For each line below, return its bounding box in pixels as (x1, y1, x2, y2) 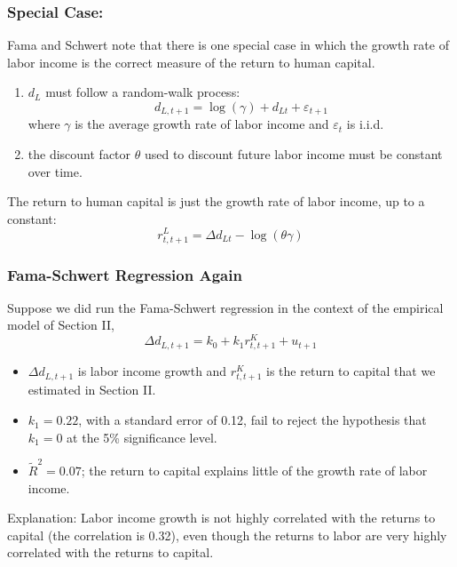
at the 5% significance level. (67, 427, 217, 446)
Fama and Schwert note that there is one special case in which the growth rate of (7, 36, 449, 54)
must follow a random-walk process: (45, 83, 240, 101)
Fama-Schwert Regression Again (7, 263, 242, 285)
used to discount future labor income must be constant (144, 145, 443, 164)
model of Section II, (7, 315, 114, 334)
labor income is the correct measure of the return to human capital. (7, 52, 375, 71)
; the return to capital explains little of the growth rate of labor (81, 460, 428, 479)
